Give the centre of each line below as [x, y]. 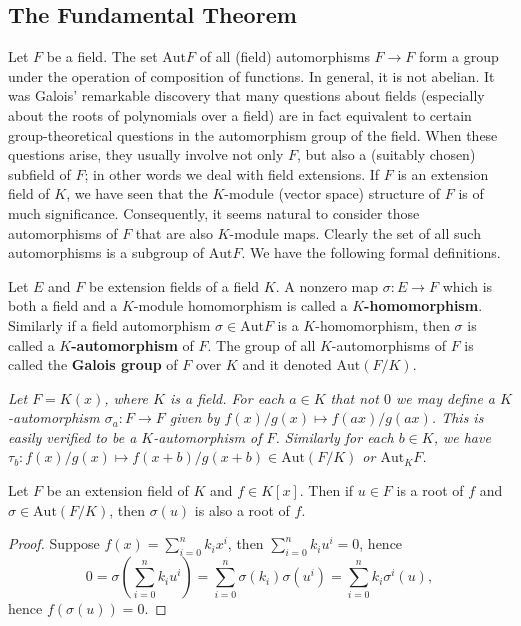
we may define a [445, 397]
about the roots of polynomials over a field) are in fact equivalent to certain [240, 114]
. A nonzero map [326, 285]
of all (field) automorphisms [284, 56]
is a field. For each [227, 397]
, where [126, 397]
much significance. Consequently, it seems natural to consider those [214, 212]
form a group [458, 56]
